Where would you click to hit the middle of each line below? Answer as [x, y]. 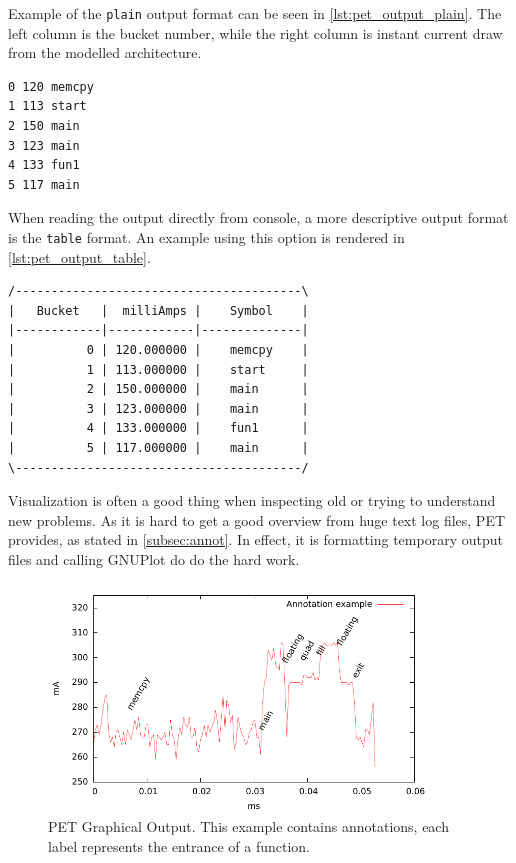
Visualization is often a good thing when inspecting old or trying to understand [252, 500]
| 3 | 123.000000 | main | [158, 408]
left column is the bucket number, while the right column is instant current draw [255, 32]
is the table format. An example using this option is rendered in [206, 237]
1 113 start [47, 106]
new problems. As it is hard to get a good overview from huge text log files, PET [257, 519]
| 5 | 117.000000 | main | [158, 448]
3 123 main [44, 145]
